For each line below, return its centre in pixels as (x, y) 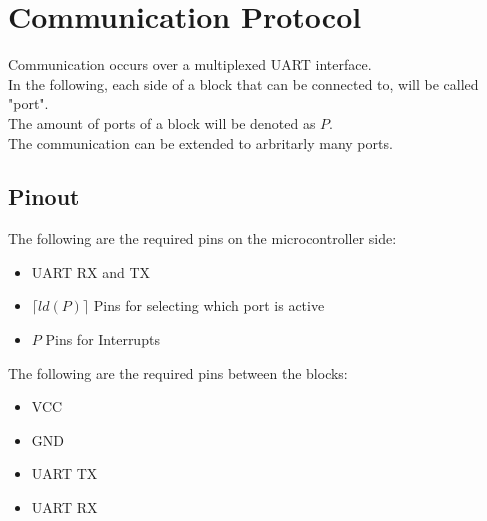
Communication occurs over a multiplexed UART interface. (190, 64)
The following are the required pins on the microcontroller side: (202, 238)
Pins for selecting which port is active (209, 305)
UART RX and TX (91, 271)
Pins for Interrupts (102, 339)
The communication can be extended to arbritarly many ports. (200, 142)
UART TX (64, 473)
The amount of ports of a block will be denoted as (162, 122)
